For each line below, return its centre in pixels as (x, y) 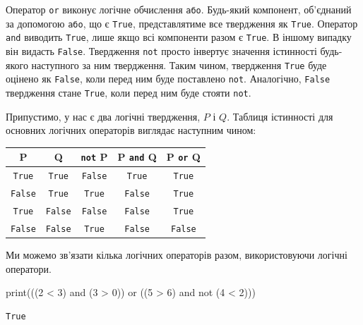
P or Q (183, 157)
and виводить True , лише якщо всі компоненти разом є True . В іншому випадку (179, 37)
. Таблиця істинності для (280, 116)
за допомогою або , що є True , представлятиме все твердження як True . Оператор (182, 23)
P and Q (137, 157)
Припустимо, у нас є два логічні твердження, (103, 116)
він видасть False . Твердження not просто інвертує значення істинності (161, 50)
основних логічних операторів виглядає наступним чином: (131, 130)
